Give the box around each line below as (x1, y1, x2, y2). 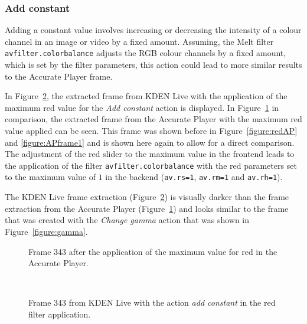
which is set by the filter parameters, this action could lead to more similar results (5, 58, 302, 71)
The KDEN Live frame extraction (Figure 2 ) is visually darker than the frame (5, 191, 289, 203)
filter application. (28, 307, 91, 320)
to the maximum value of (5, 171, 96, 183)
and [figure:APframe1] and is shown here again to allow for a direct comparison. (5, 136, 295, 148)
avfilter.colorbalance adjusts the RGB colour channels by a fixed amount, (5, 47, 286, 59)
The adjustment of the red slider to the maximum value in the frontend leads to (5, 148, 295, 160)
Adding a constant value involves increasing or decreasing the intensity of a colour (5, 24, 302, 36)
